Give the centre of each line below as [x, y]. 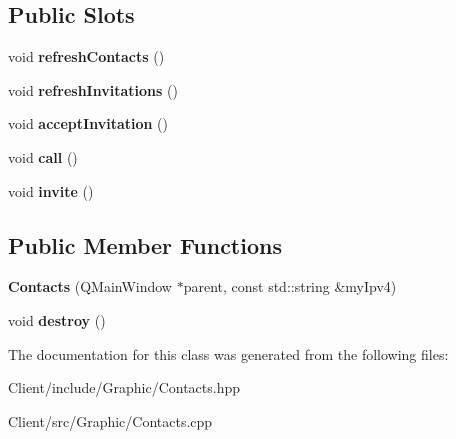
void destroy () [57, 319]
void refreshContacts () [86, 56]
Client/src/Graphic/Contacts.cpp [110, 420]
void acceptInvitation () [88, 123]
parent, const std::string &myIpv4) [290, 286]
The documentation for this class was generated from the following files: [228, 353]
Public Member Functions [145, 244]
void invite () [51, 190]
